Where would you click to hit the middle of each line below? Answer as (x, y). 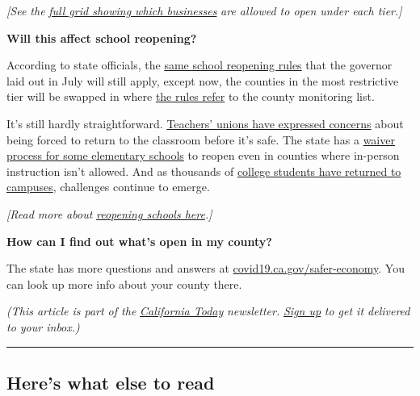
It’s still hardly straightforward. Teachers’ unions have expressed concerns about (205, 123)
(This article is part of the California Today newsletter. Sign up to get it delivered (208, 311)
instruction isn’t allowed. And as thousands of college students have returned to (204, 171)
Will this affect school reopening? (102, 38)
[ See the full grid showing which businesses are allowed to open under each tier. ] (204, 10)
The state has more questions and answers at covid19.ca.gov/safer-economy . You (206, 268)
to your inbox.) (43, 326)
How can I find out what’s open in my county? (139, 241)
